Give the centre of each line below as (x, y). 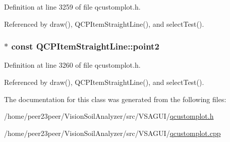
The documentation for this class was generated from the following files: (115, 99)
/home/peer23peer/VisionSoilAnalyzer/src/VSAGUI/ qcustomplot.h (109, 116)
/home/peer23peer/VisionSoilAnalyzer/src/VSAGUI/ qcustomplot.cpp (112, 133)
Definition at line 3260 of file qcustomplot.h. (72, 65)
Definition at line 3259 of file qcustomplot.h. (72, 7)
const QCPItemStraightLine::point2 (85, 46)
